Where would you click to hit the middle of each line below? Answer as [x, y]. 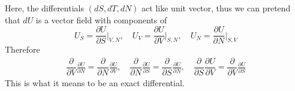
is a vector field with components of [101, 19]
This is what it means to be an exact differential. [95, 82]
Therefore [22, 49]
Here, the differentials [44, 8]
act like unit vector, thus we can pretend [216, 8]
